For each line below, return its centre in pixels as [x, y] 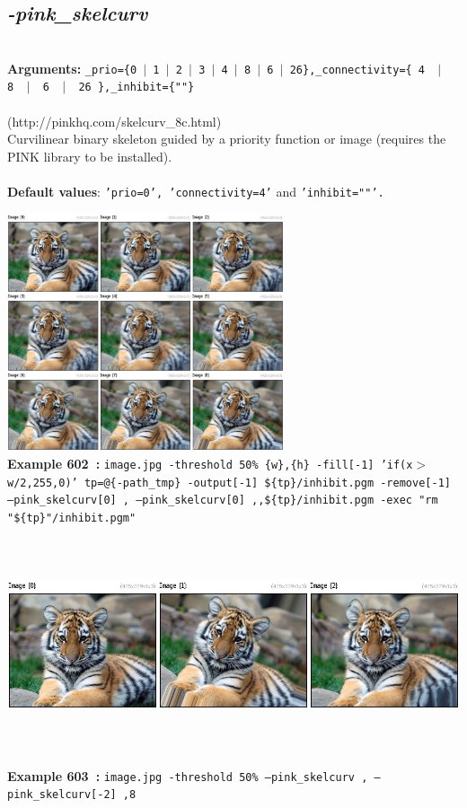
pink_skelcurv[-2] [62, 795]
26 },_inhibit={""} [137, 88]
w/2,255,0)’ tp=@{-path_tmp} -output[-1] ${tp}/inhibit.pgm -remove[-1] [229, 483]
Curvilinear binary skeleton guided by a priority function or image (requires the [227, 139]
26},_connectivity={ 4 [357, 70]
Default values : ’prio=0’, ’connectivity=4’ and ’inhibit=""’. [196, 192]
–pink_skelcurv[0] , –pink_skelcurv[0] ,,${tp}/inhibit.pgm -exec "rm [223, 501]
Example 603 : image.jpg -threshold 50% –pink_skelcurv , [188, 775]
